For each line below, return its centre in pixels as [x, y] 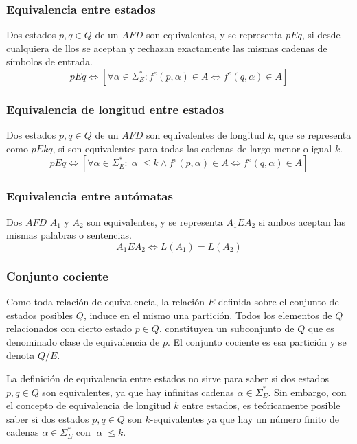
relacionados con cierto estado [69, 328]
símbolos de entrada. [49, 61]
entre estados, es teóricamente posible [261, 405]
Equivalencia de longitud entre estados [115, 109]
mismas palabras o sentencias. [69, 235]
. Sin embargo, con [307, 392]
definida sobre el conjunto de [278, 302]
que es [321, 328]
